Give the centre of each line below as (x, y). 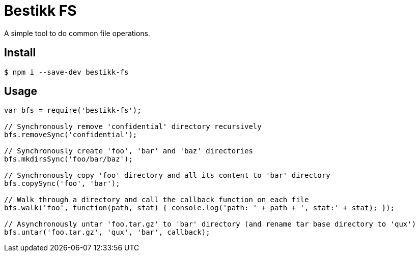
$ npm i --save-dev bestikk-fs (66, 72)
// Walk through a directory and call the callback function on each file (157, 200)
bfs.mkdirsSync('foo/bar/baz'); (68, 159)
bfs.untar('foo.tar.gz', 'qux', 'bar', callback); (107, 232)
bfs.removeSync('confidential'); (71, 135)
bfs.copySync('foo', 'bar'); (62, 184)
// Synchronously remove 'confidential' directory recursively (133, 127)
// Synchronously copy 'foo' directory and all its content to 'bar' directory (167, 175)
